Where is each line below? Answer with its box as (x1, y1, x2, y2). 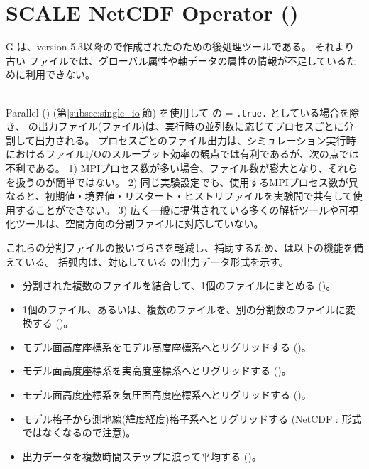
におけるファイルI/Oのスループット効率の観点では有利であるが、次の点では (6, 146, 359, 161)
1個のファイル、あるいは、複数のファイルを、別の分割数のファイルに (22, 301, 346, 316)
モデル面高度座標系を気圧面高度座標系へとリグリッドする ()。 (22, 387, 312, 402)
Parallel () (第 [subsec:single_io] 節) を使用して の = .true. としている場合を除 (6, 104, 360, 119)
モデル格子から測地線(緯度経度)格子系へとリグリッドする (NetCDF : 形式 (22, 411, 362, 426)
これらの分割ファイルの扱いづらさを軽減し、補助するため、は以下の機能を (6, 239, 353, 254)
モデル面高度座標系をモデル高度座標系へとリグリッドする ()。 (22, 339, 312, 354)
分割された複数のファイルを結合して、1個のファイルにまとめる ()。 (22, 278, 336, 293)
